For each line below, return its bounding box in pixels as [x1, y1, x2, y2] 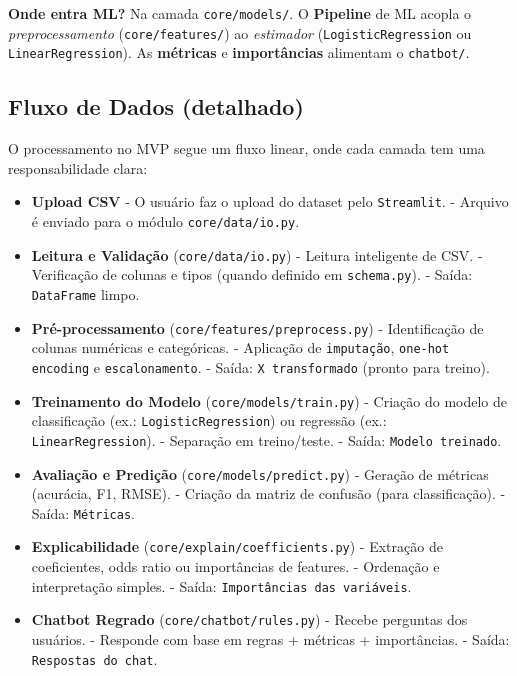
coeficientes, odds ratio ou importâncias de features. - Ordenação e [31, 556, 440, 577]
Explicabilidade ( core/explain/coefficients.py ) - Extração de [31, 536, 443, 557]
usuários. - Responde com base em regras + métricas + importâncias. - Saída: [31, 629, 510, 650]
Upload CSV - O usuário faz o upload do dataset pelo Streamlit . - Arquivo [31, 191, 509, 212]
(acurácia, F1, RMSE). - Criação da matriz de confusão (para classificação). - [31, 483, 506, 504]
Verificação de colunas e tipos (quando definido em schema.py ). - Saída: [31, 264, 473, 285]
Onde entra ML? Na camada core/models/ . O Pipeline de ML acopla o [8, 3, 472, 23]
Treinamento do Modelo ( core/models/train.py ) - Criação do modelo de [31, 390, 508, 411]
